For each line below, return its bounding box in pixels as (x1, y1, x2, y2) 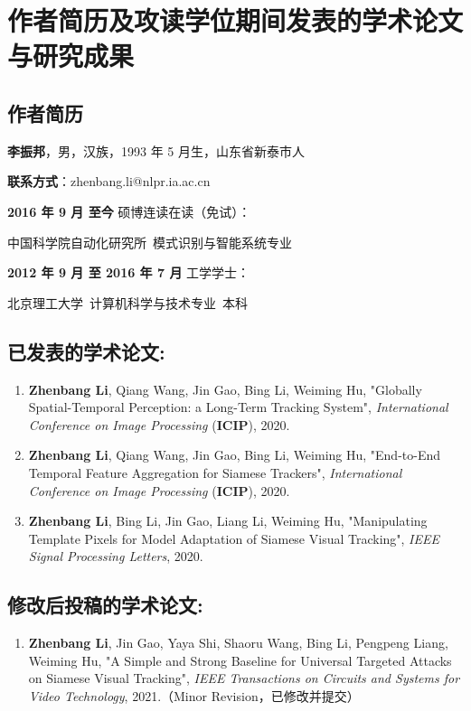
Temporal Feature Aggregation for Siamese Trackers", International (28, 463, 402, 482)
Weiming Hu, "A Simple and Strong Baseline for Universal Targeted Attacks (28, 650, 452, 669)
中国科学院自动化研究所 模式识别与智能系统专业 (7, 232, 292, 251)
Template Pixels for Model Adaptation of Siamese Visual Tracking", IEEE (28, 529, 439, 547)
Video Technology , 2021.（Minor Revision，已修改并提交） (28, 686, 360, 705)
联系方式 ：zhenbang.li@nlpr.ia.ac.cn (7, 172, 211, 191)
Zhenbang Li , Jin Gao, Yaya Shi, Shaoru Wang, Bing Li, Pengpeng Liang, (28, 633, 448, 652)
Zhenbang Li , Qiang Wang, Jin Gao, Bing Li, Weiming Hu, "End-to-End (28, 445, 441, 464)
